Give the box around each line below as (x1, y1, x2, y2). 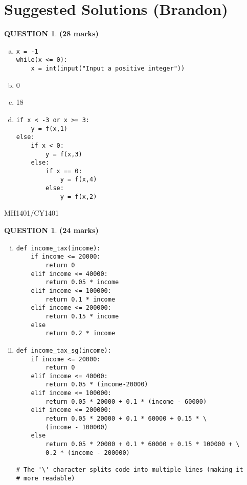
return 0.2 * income (46, 330, 116, 337)
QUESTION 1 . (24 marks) (4, 225, 99, 236)
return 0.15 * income (46, 312, 119, 320)
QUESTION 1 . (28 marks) (4, 28, 99, 39)
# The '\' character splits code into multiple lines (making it (16, 466, 243, 474)
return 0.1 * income (46, 295, 116, 303)
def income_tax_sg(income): (16, 347, 111, 354)
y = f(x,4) (60, 176, 97, 183)
